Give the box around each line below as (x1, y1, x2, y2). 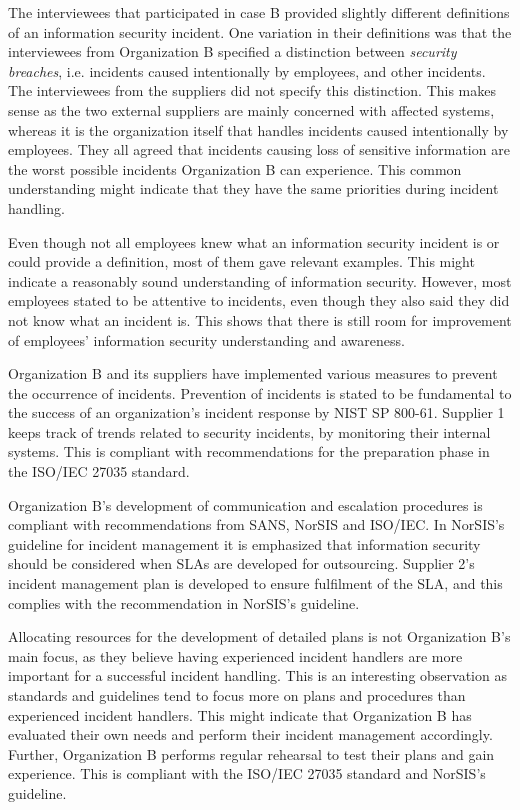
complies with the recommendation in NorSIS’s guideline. (8, 592, 360, 613)
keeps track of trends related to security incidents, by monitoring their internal (8, 421, 491, 442)
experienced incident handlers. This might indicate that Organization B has (8, 704, 472, 725)
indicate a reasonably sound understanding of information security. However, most (8, 270, 512, 291)
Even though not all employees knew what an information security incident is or (8, 231, 500, 252)
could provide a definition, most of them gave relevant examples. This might (8, 251, 475, 272)
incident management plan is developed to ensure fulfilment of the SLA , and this (8, 573, 503, 594)
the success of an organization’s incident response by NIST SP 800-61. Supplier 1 (8, 402, 505, 423)
